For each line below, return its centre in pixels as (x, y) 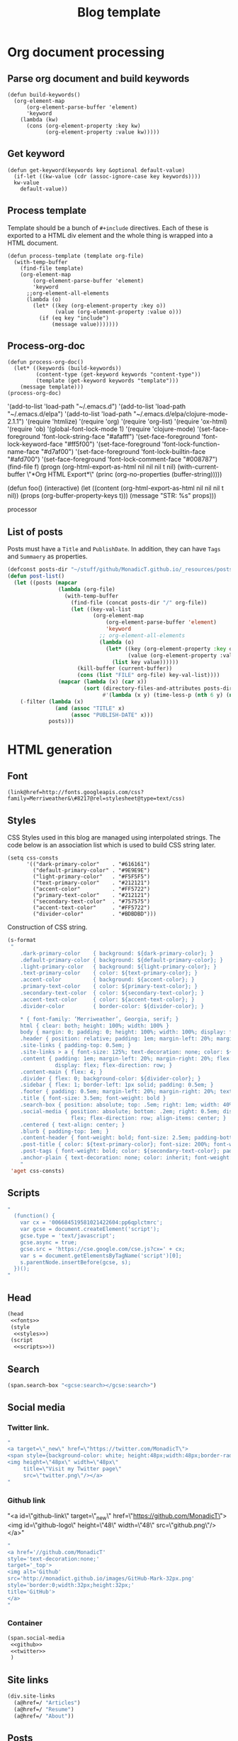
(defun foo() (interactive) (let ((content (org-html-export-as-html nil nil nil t (116, 488)
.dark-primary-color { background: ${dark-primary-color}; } (117, 953)
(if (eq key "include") (74, 318)
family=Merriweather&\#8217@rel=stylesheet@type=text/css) (96, 799)
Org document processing (86, 52)
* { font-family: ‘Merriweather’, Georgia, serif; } (100, 1019)
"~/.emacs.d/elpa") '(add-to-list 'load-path (70, 414)
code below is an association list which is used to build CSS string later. (112, 845)
